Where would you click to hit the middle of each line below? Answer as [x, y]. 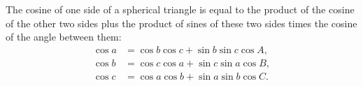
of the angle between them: [64, 37]
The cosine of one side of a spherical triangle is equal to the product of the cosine [180, 9]
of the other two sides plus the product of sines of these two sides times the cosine [181, 23]
